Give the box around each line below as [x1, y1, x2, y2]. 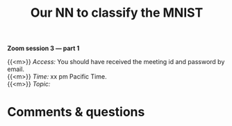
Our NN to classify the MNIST [30, 5, 204, 21]
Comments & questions [7, 104, 145, 120]
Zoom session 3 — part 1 [7, 44, 80, 53]
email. [7, 65, 25, 74]
